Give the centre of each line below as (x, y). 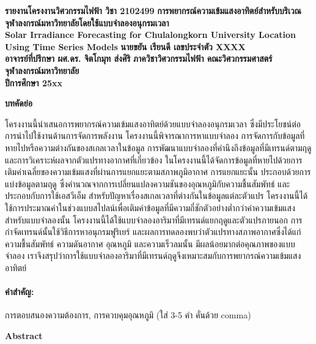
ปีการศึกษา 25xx (34, 82)
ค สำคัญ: (20, 292)
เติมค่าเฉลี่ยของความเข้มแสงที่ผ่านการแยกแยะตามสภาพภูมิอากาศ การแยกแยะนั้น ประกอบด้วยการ (158, 172)
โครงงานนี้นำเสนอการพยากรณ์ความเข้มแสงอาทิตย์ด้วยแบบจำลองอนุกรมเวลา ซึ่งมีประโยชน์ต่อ (153, 123)
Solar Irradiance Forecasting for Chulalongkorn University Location (150, 35)
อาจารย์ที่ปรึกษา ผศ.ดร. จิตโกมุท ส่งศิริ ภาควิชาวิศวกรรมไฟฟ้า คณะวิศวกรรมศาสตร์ (139, 58)
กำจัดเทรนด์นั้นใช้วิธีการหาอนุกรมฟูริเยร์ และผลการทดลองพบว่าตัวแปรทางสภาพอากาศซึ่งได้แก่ (153, 232)
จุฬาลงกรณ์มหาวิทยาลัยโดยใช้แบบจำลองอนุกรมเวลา (87, 22)
